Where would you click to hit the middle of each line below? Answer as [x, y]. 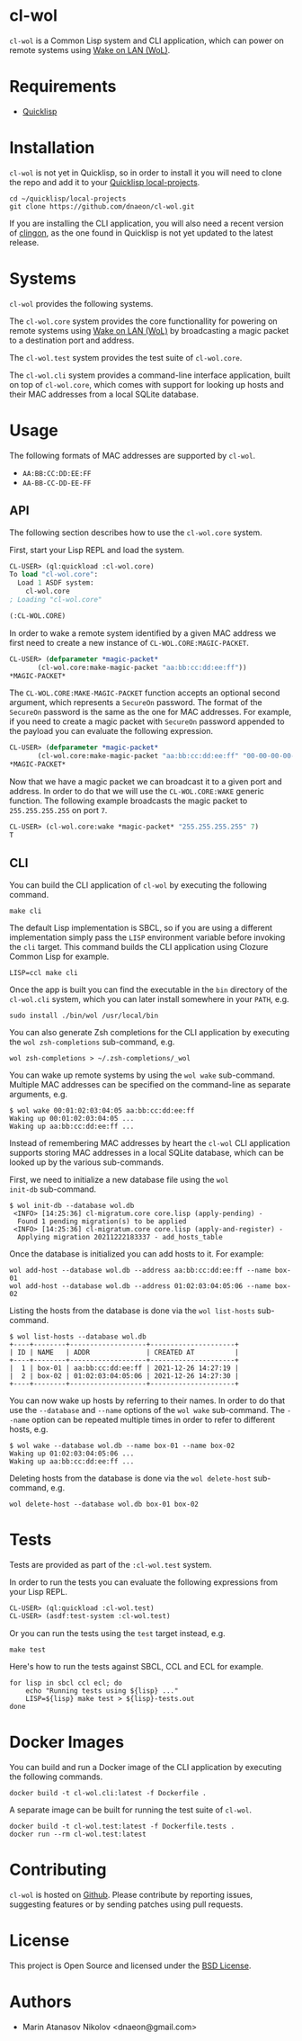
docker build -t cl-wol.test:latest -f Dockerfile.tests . [122, 1827]
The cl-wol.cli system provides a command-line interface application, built [150, 375]
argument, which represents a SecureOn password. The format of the [136, 703]
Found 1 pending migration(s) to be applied [102, 1221]
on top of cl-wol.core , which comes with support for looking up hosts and [147, 384]
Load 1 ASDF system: [56, 583]
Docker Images [67, 1742]
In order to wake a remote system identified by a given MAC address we [143, 633]
